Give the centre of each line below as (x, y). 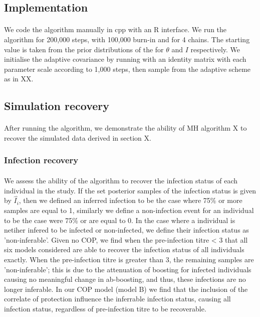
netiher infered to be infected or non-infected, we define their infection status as (126, 230)
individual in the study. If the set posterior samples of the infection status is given (130, 190)
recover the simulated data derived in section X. (78, 137)
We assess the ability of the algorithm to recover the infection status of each (121, 180)
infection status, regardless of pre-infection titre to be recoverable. (105, 308)
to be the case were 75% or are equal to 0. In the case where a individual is (120, 220)
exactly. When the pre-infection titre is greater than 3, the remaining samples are (129, 259)
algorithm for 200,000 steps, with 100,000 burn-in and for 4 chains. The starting (127, 39)
